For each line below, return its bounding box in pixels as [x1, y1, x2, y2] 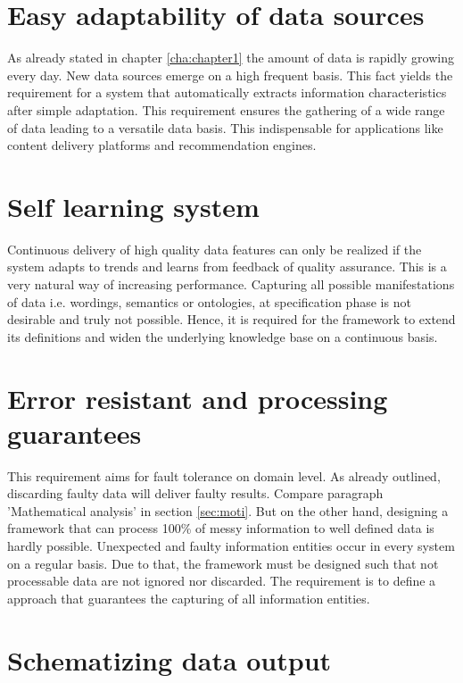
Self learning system [7, 187, 260, 224]
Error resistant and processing [7, 379, 388, 416]
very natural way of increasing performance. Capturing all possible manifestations [7, 275, 455, 293]
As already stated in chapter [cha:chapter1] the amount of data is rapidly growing [7, 48, 454, 67]
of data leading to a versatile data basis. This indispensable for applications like [7, 118, 443, 137]
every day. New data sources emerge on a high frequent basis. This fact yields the [7, 65, 453, 84]
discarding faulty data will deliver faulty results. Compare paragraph [7, 484, 384, 503]
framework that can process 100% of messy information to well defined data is [7, 519, 434, 537]
